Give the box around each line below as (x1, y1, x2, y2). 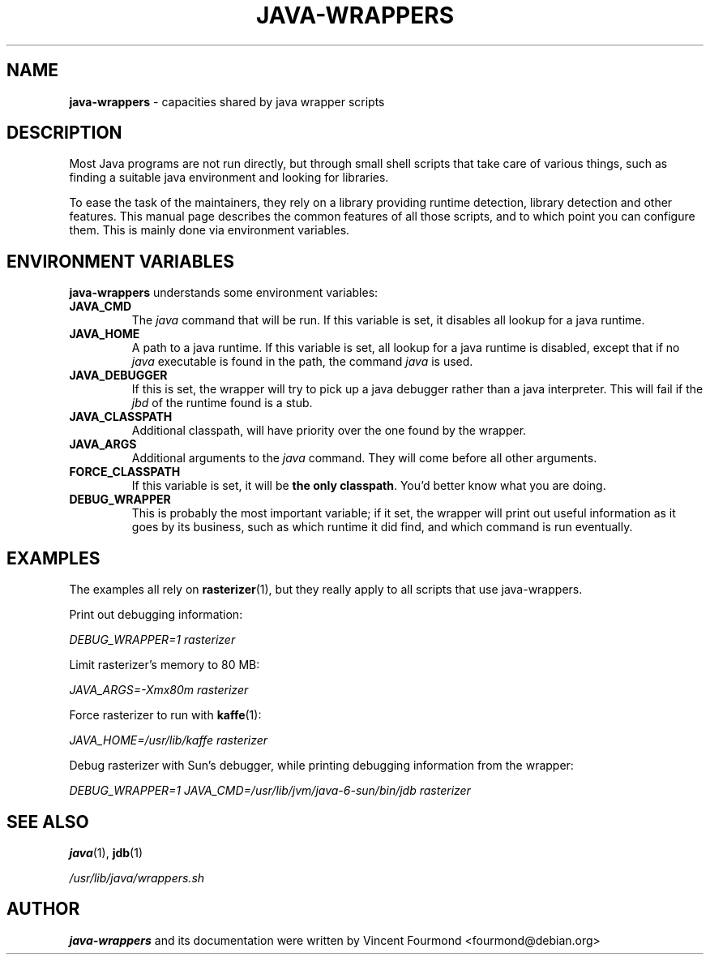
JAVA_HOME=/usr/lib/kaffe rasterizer (69, 733, 268, 748)
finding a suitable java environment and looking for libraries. (69, 170, 389, 185)
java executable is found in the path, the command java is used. (131, 354, 473, 369)
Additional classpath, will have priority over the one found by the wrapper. (131, 423, 527, 438)
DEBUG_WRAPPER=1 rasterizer (69, 633, 236, 647)
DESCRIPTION (6, 122, 122, 144)
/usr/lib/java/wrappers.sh (69, 870, 205, 885)
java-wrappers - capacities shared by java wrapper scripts (69, 94, 385, 109)
